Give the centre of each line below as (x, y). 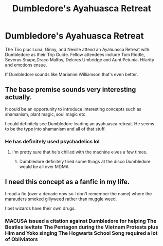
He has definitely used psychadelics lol (52, 141)
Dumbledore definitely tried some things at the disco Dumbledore (85, 162)
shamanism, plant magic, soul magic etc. (46, 114)
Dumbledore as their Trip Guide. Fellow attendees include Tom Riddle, (75, 55)
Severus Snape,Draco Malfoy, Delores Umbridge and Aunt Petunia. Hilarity (80, 59)
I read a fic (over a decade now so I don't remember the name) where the (79, 193)
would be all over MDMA (44, 167)
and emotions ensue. (26, 65)
